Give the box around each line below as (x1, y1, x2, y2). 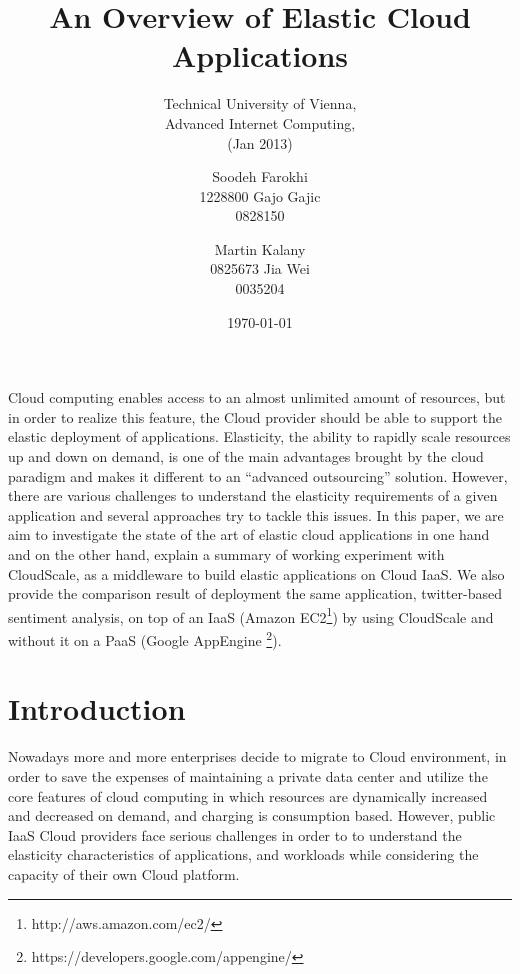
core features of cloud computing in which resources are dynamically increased (8, 785, 488, 806)
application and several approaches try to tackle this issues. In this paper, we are (8, 504, 504, 525)
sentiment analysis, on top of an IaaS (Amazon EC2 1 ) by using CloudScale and (8, 603, 494, 627)
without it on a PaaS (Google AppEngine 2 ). (8, 627, 282, 650)
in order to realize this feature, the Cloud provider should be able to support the (8, 406, 503, 427)
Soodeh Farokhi (212, 166, 308, 187)
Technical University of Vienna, (163, 93, 357, 114)
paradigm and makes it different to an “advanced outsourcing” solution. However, (8, 465, 508, 486)
